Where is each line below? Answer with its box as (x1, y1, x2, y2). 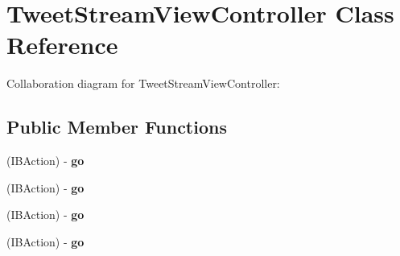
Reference (6, 28, 118, 61)
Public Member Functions (6, 114, 227, 139)
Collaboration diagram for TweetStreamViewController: (6, 75, 280, 92)
